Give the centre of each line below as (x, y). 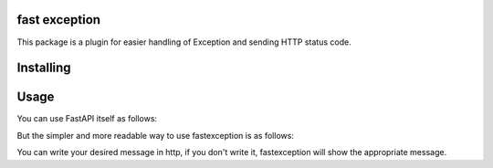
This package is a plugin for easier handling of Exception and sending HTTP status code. (184, 42)
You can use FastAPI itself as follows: (87, 119)
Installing (44, 68)
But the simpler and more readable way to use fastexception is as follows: (155, 135)
